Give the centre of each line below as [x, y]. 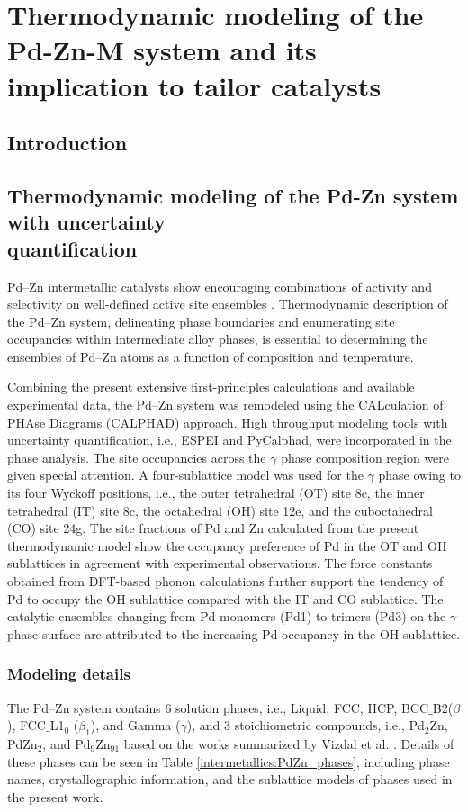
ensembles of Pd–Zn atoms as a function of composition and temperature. [211, 356]
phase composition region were [365, 457]
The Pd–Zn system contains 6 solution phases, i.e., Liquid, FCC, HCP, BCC [218, 707]
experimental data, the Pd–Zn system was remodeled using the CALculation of [225, 405]
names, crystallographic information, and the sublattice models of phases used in [230, 779]
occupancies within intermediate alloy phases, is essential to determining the [218, 339]
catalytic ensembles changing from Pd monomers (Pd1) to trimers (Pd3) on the [227, 616]
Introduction [67, 143]
